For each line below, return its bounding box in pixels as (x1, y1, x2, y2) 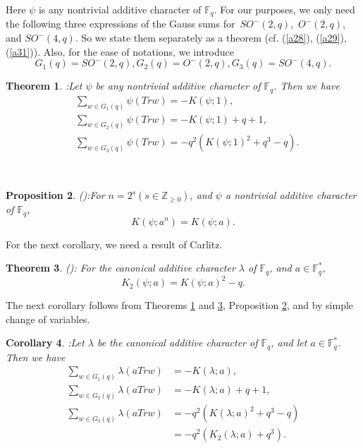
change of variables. (6, 311, 90, 326)
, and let (271, 335, 307, 350)
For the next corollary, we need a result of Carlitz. (6, 236, 223, 251)
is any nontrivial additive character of (38, 2, 202, 16)
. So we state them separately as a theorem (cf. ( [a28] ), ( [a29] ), (75, 30, 347, 45)
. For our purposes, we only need (214, 2, 355, 16)
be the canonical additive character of (97, 335, 258, 350)
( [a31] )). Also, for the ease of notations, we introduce (6, 44, 234, 59)
